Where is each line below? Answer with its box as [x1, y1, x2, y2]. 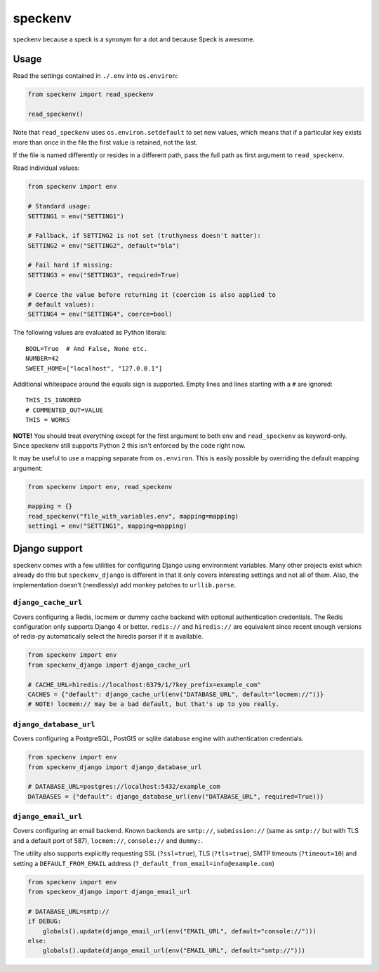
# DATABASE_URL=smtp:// [27, 907, 110, 915]
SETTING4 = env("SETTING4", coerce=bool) [27, 310, 173, 319]
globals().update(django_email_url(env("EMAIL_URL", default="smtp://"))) [42, 947, 305, 954]
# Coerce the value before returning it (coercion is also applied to [27, 291, 277, 298]
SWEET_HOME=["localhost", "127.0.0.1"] [25, 364, 163, 372]
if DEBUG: [27, 917, 62, 926]
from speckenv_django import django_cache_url [27, 660, 191, 669]
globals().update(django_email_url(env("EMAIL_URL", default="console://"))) [42, 927, 317, 935]
